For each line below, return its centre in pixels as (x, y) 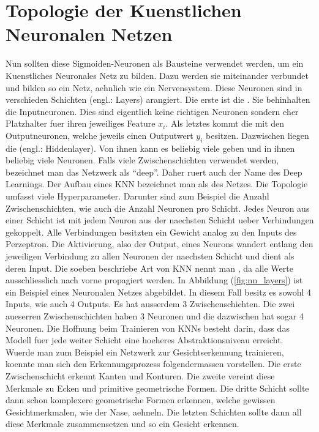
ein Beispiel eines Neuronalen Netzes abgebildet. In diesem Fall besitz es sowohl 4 (159, 292)
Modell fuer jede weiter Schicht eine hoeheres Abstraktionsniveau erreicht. (144, 340)
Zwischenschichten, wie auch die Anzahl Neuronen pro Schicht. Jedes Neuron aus (158, 208)
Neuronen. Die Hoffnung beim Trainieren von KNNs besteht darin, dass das (148, 328)
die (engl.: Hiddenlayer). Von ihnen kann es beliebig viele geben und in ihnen (150, 148)
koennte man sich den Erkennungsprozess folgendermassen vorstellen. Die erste (153, 364)
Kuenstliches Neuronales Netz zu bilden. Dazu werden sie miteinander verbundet (157, 75)
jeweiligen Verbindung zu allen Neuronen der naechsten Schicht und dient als (150, 256)
